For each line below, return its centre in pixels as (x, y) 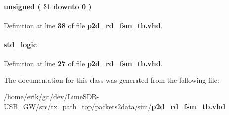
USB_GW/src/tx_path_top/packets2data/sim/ (78, 106)
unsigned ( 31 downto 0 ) (48, 6)
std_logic (20, 44)
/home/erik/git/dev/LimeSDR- (52, 96)
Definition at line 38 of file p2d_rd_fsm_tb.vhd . (83, 25)
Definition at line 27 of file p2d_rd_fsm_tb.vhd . (83, 63)
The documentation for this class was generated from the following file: (112, 80)
